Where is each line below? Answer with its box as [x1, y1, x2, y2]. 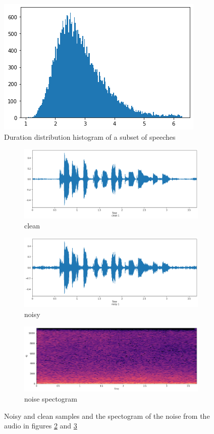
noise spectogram [24, 393, 77, 404]
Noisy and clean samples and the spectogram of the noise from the [4, 410, 210, 421]
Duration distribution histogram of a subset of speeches [4, 131, 176, 142]
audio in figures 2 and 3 [4, 420, 77, 431]
